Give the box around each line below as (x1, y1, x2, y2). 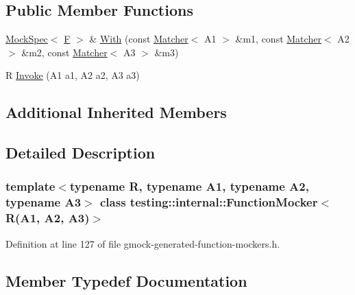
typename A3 (5, 193, 82, 211)
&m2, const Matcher (21, 45, 108, 59)
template (5, 178, 56, 195)
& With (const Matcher (89, 32, 188, 46)
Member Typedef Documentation (5, 270, 247, 291)
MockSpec (5, 32, 48, 46)
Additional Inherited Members (5, 102, 227, 123)
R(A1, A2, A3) (5, 209, 90, 226)
